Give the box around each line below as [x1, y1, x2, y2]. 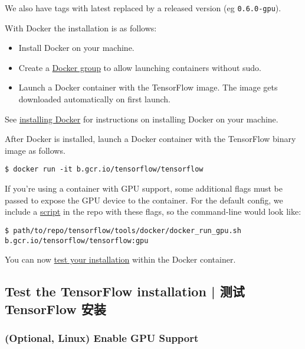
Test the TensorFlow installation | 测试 [5, 282, 245, 300]
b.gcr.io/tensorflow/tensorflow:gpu [5, 236, 149, 245]
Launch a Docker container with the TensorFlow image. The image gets [18, 81, 278, 93]
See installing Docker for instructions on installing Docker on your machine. [5, 112, 278, 125]
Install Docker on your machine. [18, 41, 135, 54]
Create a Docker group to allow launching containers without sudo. [18, 61, 261, 73]
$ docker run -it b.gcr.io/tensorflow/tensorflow [5, 165, 204, 174]
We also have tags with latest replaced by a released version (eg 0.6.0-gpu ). [5, 2, 281, 14]
